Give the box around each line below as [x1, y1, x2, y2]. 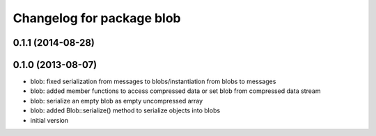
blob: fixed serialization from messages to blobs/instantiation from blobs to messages [30, 77, 276, 86]
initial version [30, 116, 69, 124]
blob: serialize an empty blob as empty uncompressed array [30, 96, 203, 105]
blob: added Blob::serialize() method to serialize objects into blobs [30, 106, 221, 114]
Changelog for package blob [13, 10, 181, 26]
